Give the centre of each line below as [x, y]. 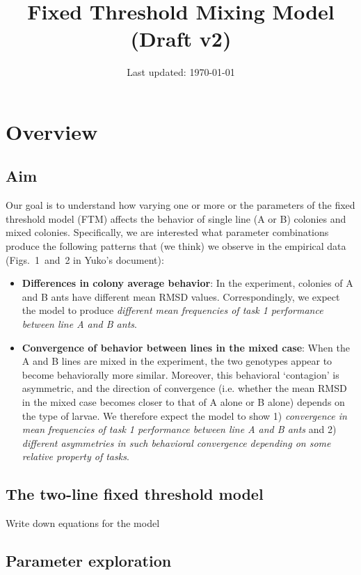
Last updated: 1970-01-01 [181, 72]
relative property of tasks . [75, 456]
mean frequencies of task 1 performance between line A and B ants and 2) [179, 429]
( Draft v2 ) [181, 39]
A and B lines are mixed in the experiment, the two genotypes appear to [177, 361]
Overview [52, 131]
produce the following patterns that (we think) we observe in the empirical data [176, 246]
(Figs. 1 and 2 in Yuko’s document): [85, 259]
